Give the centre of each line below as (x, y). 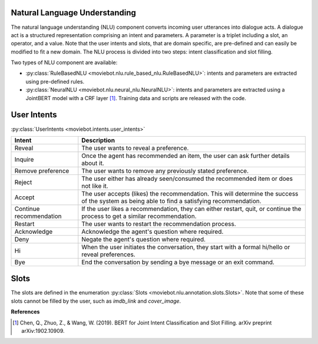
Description (98, 140)
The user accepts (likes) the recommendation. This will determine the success (190, 193)
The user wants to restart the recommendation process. (159, 224)
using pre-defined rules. (55, 81)
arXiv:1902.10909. (43, 331)
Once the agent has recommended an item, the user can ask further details (185, 156)
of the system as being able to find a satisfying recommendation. (171, 201)
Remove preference (42, 171)
